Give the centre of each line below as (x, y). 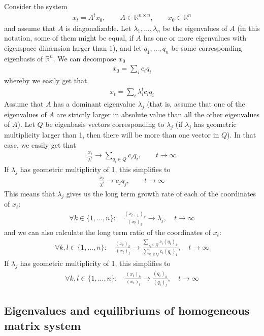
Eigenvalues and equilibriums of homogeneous (127, 310)
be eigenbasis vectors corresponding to (105, 124)
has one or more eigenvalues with (195, 38)
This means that (30, 193)
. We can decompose (85, 58)
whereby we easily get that (46, 80)
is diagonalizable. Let (98, 28)
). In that (242, 135)
